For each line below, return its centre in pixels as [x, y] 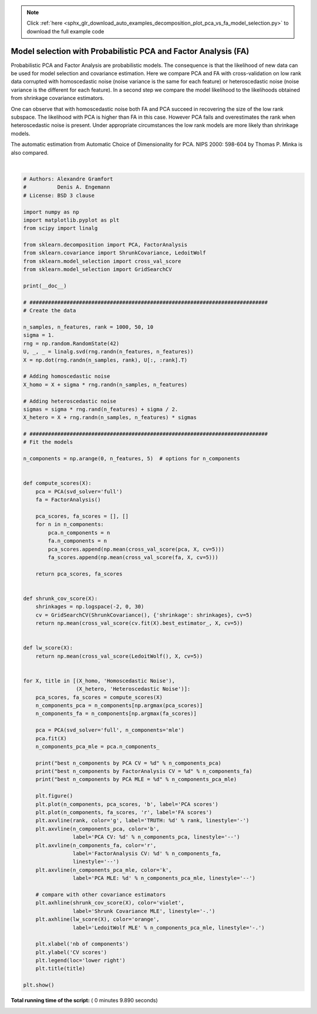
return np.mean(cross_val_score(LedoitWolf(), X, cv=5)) [119, 656]
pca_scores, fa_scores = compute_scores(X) [99, 697]
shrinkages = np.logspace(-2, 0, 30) [90, 607]
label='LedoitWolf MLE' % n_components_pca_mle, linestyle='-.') [169, 928]
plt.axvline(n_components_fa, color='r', [96, 845]
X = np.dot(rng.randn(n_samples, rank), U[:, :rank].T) [105, 360]
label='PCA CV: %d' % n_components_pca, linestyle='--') [156, 837]
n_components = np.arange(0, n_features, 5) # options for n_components [131, 459]
